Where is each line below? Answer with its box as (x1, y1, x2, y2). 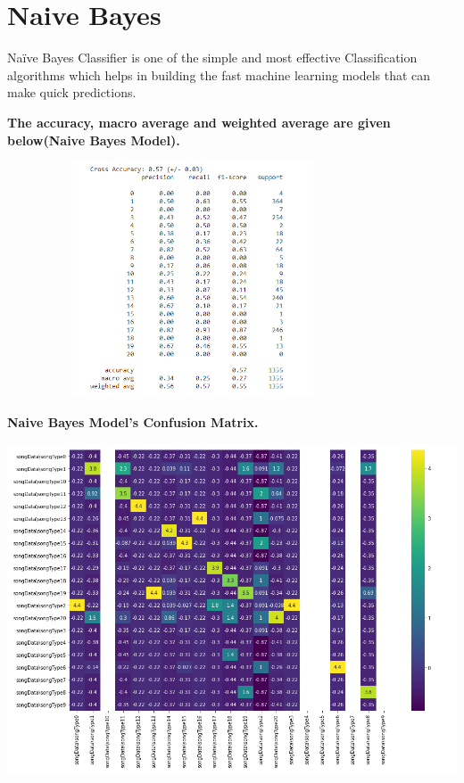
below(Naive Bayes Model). (7, 130, 180, 149)
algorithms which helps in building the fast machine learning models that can (7, 65, 431, 84)
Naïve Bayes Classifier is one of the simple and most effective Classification (7, 48, 418, 67)
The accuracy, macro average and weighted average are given (7, 112, 391, 131)
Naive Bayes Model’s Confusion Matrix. (7, 413, 259, 432)
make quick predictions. (7, 83, 137, 102)
